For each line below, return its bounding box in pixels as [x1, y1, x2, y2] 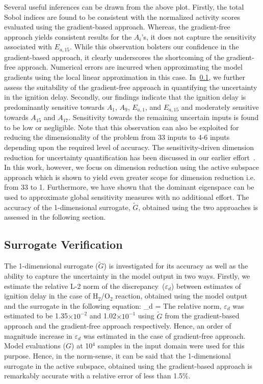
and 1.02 [89, 310, 116, 321]
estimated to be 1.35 [4, 310, 68, 321]
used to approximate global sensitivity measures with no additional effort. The [4, 192, 249, 202]
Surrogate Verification [4, 237, 123, 252]
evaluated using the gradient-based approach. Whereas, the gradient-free [4, 21, 230, 32]
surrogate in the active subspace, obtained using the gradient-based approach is [4, 360, 252, 371]
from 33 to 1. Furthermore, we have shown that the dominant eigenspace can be [4, 182, 254, 192]
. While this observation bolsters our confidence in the [70, 41, 239, 52]
